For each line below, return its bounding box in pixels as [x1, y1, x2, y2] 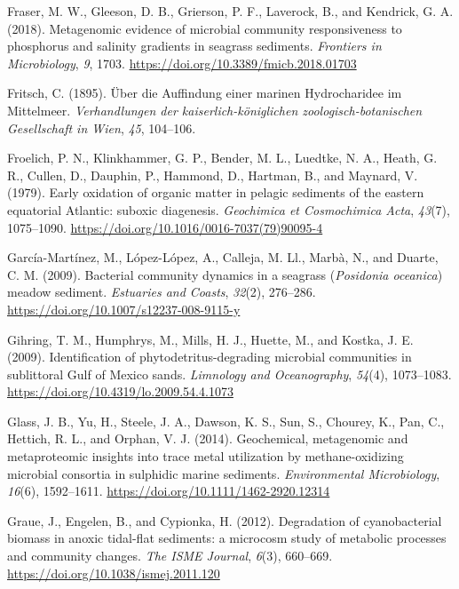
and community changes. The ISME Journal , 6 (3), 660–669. [7, 546, 333, 565]
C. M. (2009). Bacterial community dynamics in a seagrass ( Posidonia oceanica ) [7, 265, 443, 283]
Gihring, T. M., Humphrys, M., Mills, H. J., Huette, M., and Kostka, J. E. [7, 330, 414, 348]
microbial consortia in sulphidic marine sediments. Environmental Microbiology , [7, 464, 440, 482]
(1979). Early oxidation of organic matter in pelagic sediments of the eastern [7, 183, 424, 202]
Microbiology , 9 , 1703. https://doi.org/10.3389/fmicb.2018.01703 [7, 53, 357, 72]
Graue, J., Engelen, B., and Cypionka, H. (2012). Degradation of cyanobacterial [7, 511, 442, 529]
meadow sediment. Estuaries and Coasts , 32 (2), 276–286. [7, 283, 316, 301]
